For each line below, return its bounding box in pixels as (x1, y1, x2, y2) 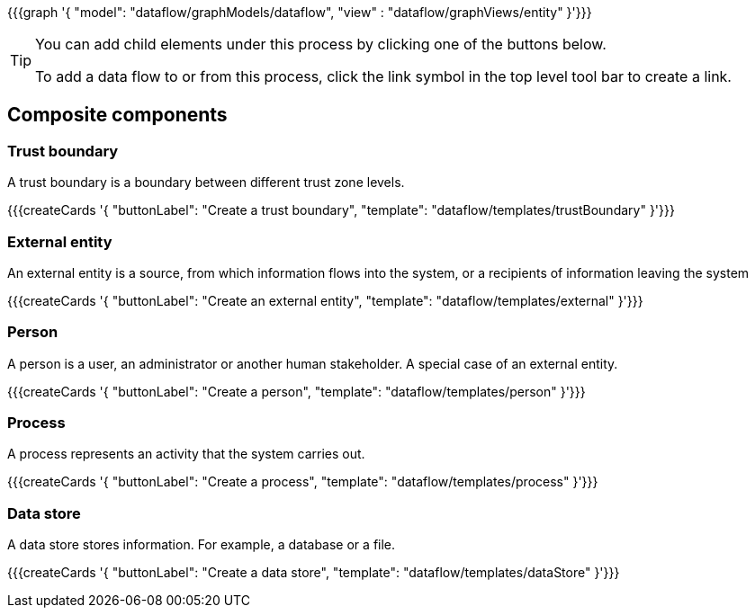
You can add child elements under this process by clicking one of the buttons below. (35, 35, 607, 53)
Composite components (7, 103, 228, 127)
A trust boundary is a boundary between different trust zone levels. (7, 174, 405, 191)
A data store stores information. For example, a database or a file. (7, 537, 396, 553)
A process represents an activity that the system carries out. (7, 446, 365, 462)
